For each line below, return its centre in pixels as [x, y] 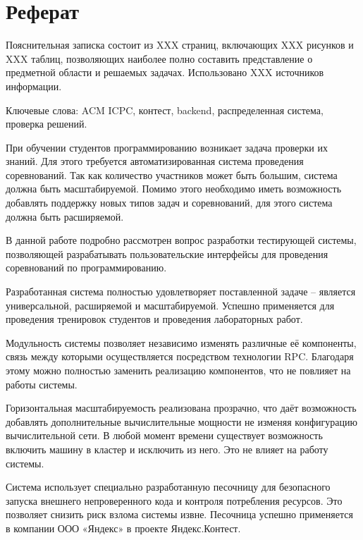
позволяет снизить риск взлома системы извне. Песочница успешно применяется [179, 514]
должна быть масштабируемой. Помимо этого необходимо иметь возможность [174, 189]
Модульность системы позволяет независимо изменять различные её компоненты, [181, 342]
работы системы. [42, 384]
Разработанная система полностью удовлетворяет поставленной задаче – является [181, 292]
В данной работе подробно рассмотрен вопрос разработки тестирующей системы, [181, 240]
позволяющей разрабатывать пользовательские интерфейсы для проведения [167, 253]
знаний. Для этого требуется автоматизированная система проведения [155, 161]
